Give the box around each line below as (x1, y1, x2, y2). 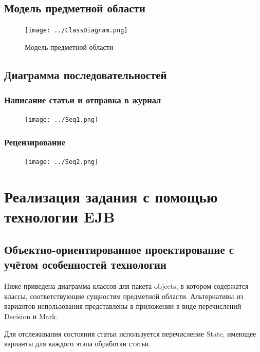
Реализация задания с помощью (4, 186, 218, 207)
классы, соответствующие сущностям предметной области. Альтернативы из (4, 290, 244, 301)
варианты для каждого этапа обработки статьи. (4, 338, 151, 349)
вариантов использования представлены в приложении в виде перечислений (4, 301, 242, 311)
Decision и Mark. (4, 310, 58, 321)
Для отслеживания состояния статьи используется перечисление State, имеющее (4, 328, 256, 339)
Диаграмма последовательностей (4, 66, 167, 82)
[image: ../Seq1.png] (25, 116, 99, 124)
